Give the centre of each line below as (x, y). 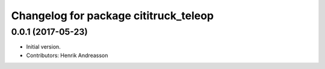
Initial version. (44, 47)
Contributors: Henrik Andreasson (67, 55)
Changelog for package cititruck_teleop (112, 16)
